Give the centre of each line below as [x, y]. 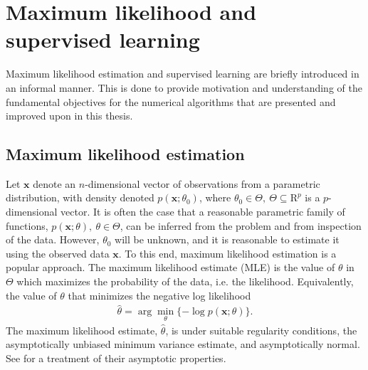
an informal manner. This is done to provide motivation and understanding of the [184, 87]
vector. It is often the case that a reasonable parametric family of [203, 212]
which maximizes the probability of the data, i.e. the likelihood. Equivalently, [185, 281]
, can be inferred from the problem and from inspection [241, 225]
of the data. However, [53, 239]
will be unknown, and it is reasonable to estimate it [227, 239]
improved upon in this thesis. [69, 116]
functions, [27, 225]
